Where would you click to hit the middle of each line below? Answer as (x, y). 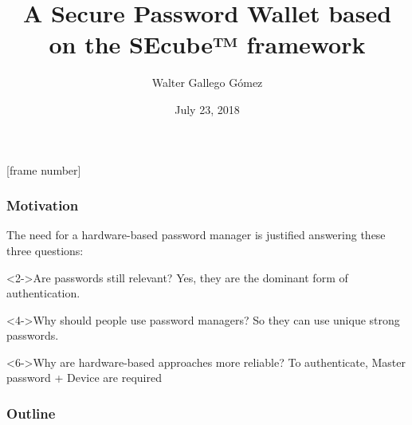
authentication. (43, 293)
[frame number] (44, 169)
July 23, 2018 (207, 109)
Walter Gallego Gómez (207, 83)
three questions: (45, 250)
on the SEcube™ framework (207, 44)
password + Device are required (84, 378)
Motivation (43, 205)
